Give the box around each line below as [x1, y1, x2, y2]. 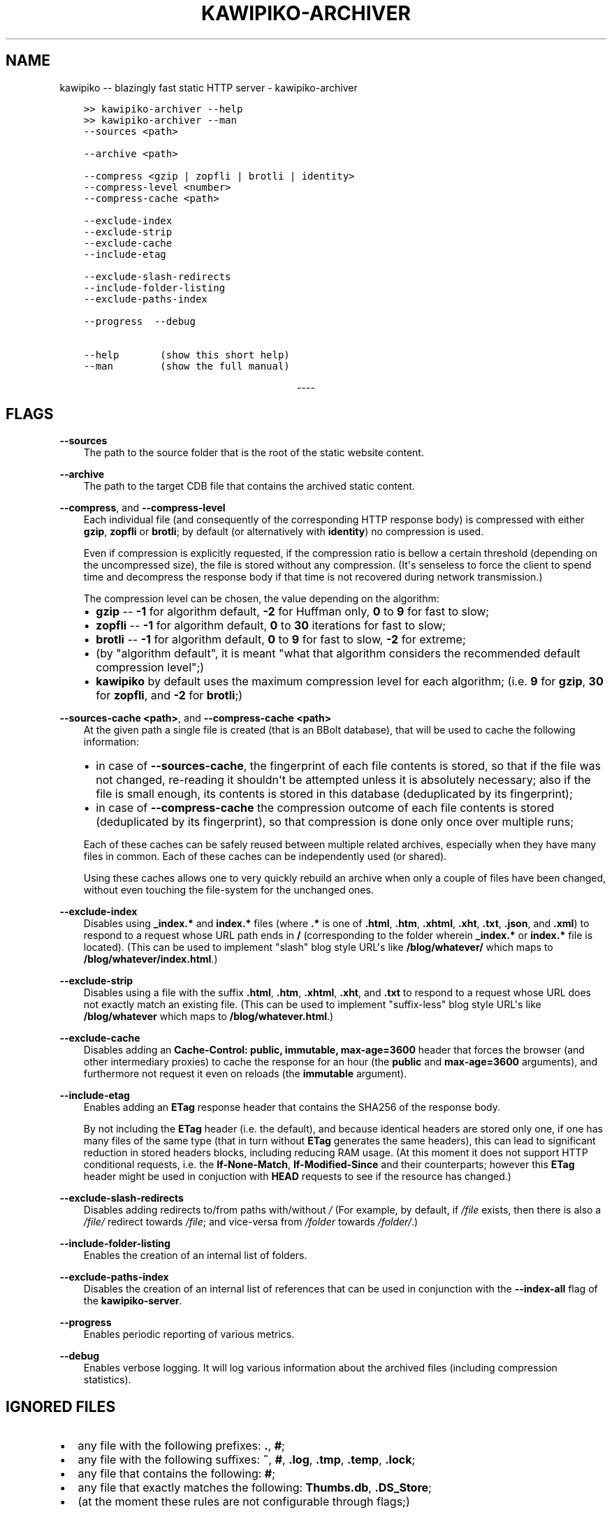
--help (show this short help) [83, 349, 290, 361]
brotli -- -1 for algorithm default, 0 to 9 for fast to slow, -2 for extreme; [96, 632, 466, 647]
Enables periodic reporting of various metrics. [83, 1328, 295, 1341]
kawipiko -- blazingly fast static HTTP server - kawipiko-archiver [59, 81, 358, 94]
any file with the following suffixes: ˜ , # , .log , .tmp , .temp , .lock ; [78, 1453, 416, 1467]
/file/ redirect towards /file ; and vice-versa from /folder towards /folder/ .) [83, 1216, 418, 1228]
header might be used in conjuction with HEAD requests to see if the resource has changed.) [83, 1170, 511, 1183]
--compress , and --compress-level [59, 502, 226, 514]
